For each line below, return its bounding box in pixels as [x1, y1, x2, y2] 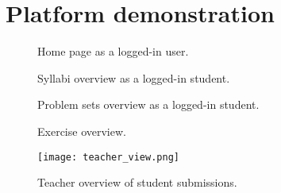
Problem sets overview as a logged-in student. [37, 96, 260, 113]
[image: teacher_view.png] [37, 151, 179, 163]
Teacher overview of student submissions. [37, 174, 237, 191]
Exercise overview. [37, 122, 126, 139]
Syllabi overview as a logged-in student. [37, 69, 230, 86]
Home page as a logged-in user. [37, 43, 189, 60]
